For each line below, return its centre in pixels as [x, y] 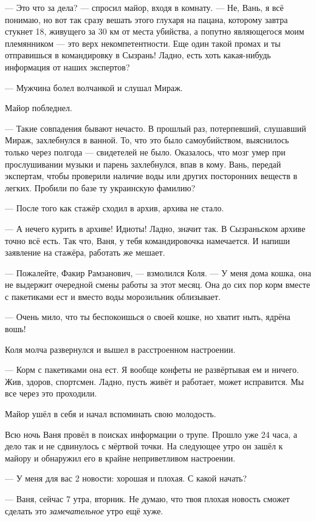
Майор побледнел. [39, 108]
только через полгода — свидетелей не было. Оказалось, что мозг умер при [145, 152]
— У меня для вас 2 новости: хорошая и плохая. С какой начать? [126, 478]
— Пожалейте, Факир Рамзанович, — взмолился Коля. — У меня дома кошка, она [158, 272]
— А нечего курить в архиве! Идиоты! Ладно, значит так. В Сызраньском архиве [155, 228]
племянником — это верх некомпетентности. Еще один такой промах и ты [143, 43]
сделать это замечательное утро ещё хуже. [84, 510]
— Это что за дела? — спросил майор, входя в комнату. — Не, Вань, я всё [144, 7]
